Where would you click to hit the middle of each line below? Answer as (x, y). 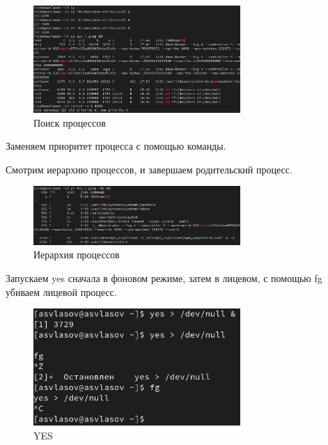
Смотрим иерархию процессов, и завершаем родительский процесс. (149, 169)
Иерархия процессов (77, 255)
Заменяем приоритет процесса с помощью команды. (116, 146)
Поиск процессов (70, 122)
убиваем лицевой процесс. (61, 291)
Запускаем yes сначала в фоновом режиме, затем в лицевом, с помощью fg (164, 278)
